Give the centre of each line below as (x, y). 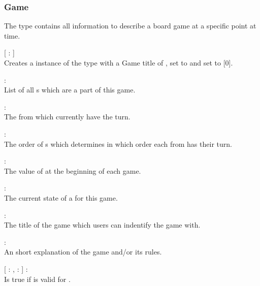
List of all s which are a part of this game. (70, 90)
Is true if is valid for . (37, 279)
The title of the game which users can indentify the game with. (102, 225)
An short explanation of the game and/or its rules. (83, 252)
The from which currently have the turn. (67, 117)
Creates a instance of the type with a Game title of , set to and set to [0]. (119, 62)
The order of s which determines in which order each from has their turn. (118, 144)
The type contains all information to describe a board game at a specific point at (130, 26)
